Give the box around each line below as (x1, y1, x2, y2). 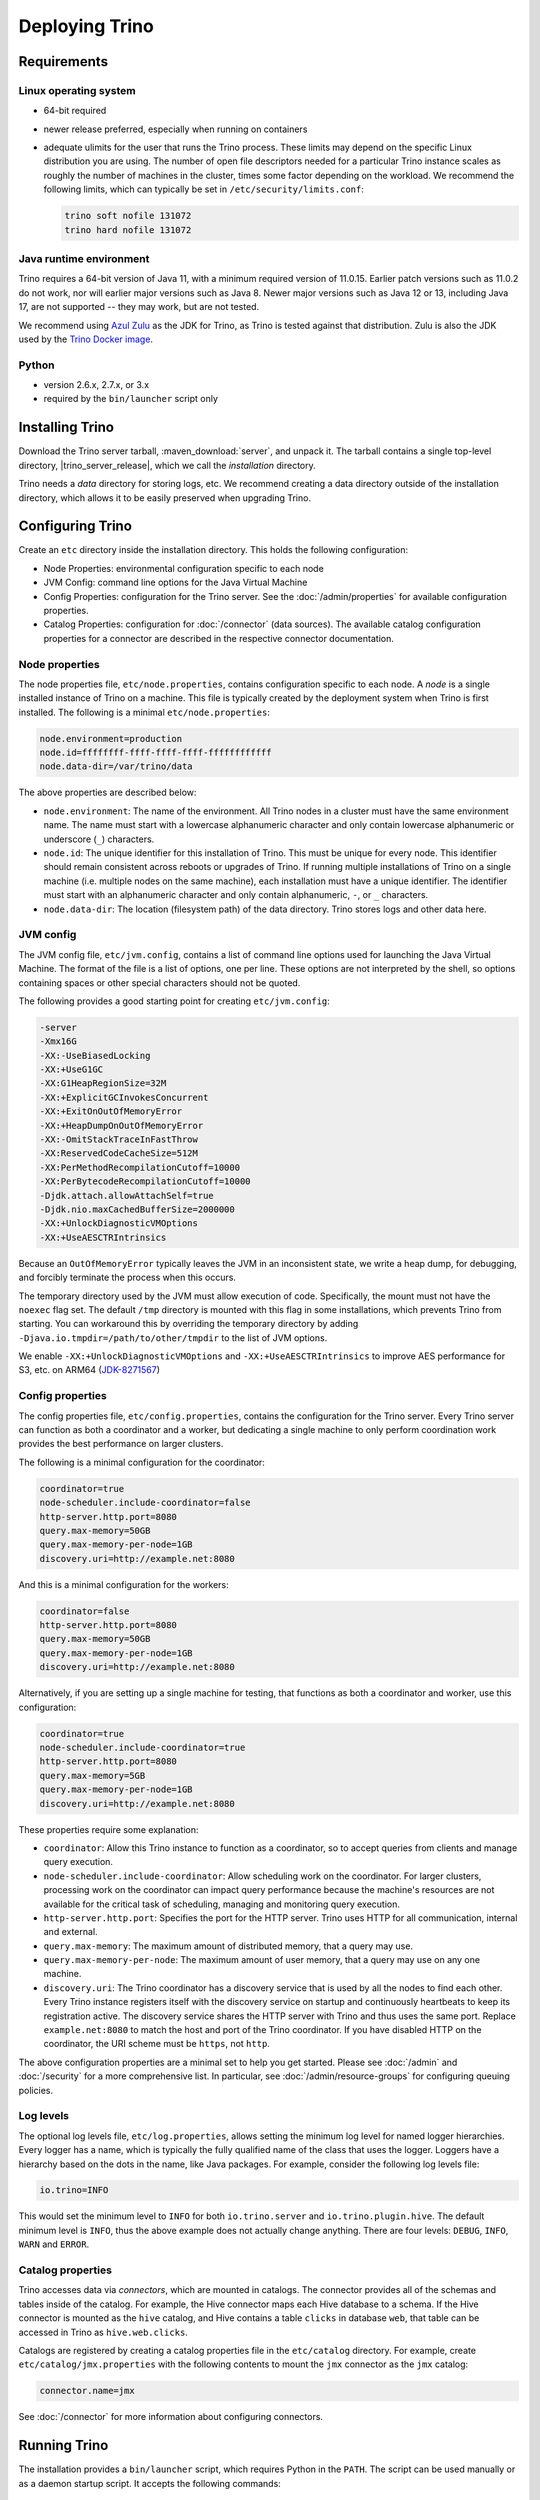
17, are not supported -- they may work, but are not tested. (18, 301, 260, 313)
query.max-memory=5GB (39, 1770, 146, 1781)
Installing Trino (18, 419, 115, 436)
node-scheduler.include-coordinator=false (39, 1497, 251, 1509)
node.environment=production (39, 733, 183, 744)
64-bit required (43, 105, 107, 117)
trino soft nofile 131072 (64, 210, 192, 222)
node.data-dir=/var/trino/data (39, 761, 194, 772)
